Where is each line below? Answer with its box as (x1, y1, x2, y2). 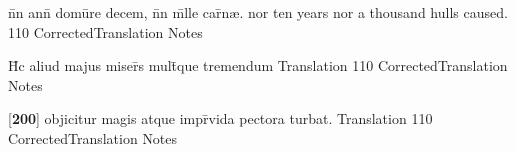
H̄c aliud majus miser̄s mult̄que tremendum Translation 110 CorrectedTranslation (8, 55, 508, 76)
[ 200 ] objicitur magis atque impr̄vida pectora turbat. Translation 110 (8, 108, 433, 129)
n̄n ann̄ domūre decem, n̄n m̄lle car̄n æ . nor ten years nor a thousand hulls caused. (8, 2, 508, 22)
